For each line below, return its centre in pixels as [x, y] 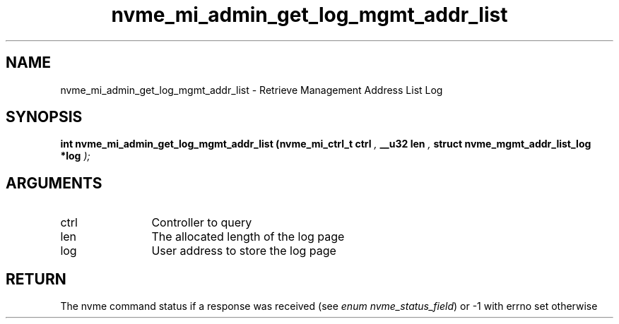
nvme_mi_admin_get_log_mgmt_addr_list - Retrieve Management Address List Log [252, 90]
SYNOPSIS [44, 117]
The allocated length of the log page [248, 237]
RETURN [36, 279]
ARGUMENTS [54, 183]
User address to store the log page [244, 251]
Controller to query [202, 223]
